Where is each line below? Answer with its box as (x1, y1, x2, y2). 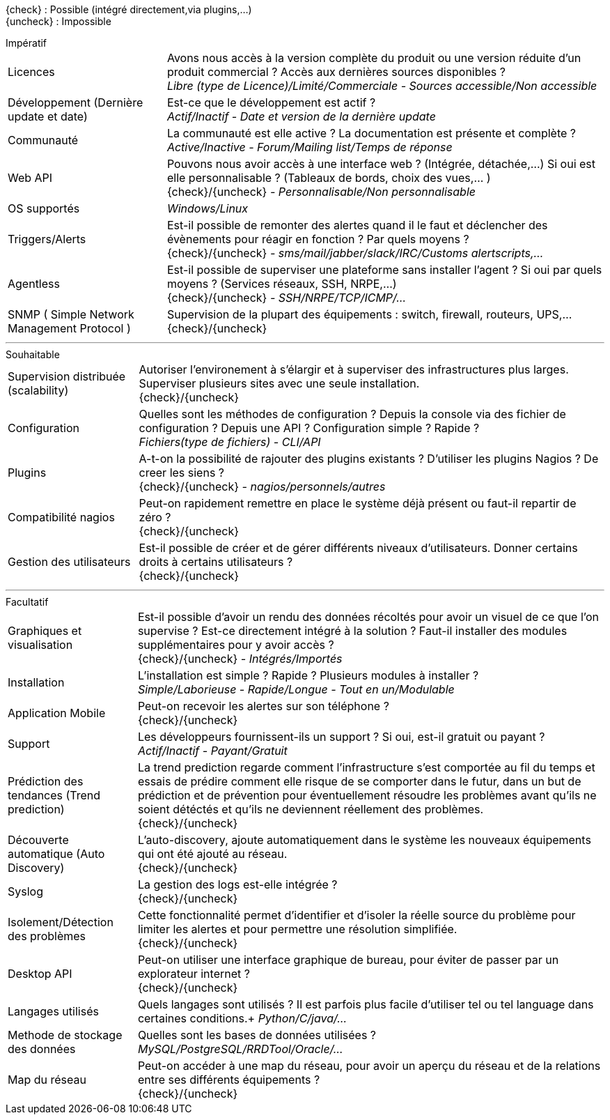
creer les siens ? (139, 466, 225, 480)
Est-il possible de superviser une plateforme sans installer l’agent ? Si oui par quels (166, 263, 602, 277)
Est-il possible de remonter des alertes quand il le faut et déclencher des (166, 218, 548, 232)
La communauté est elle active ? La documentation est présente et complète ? (166, 126, 577, 140)
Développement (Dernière (8, 95, 143, 109)
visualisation (8, 638, 73, 652)
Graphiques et (8, 624, 82, 638)
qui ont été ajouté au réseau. (137, 847, 288, 861)
